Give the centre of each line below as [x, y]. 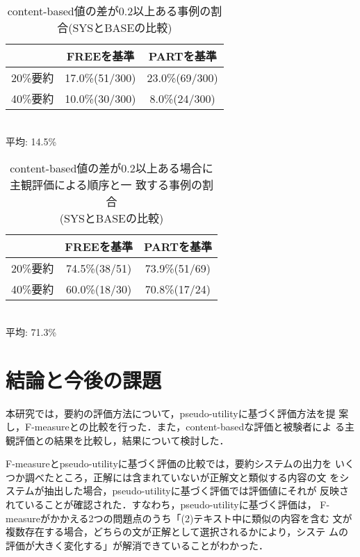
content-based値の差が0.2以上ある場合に [112, 168]
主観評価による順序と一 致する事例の [106, 185]
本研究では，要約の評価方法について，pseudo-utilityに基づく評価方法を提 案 [177, 413]
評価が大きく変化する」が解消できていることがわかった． [137, 545]
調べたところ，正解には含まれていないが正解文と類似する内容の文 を [182, 477]
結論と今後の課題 [84, 379]
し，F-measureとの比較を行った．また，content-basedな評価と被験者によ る [175, 427]
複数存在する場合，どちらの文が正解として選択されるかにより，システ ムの [177, 532]
